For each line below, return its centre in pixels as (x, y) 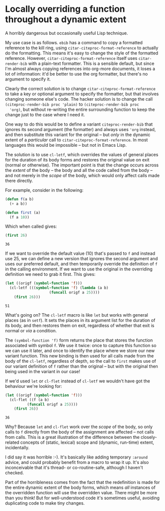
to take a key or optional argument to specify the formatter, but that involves (82, 94)
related (12, 442)
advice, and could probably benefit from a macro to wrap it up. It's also (77, 462)
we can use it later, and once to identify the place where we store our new (80, 350)
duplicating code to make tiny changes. (45, 503)
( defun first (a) (23, 213)
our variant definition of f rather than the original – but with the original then (82, 366)
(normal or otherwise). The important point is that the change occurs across (82, 165)
